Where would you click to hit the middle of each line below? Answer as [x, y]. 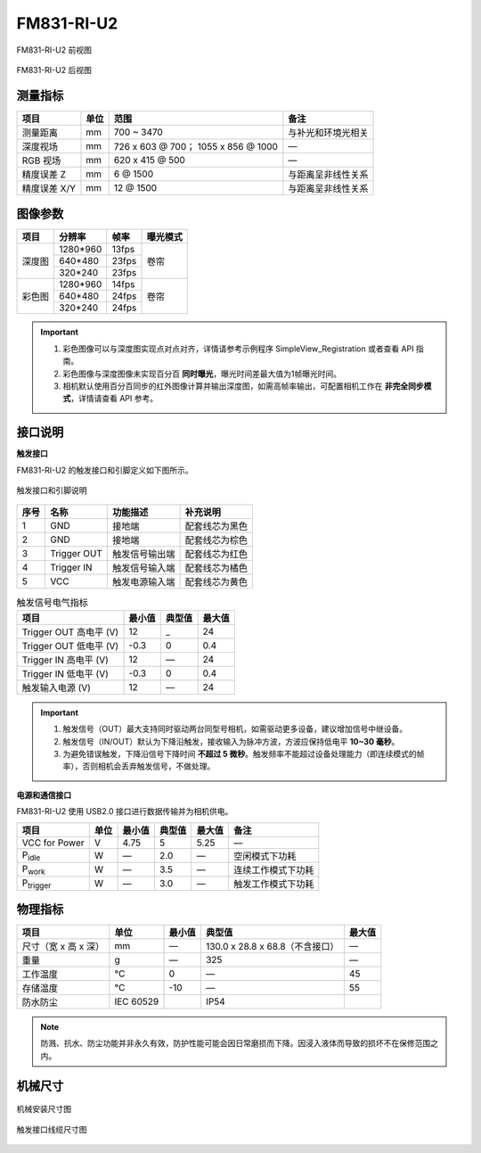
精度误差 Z [44, 174]
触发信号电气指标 [53, 602]
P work [34, 870]
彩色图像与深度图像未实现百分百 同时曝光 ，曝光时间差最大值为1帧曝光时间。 [202, 374]
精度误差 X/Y [49, 188]
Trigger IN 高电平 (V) [65, 660]
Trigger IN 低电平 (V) [65, 673]
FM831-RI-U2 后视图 [54, 70]
